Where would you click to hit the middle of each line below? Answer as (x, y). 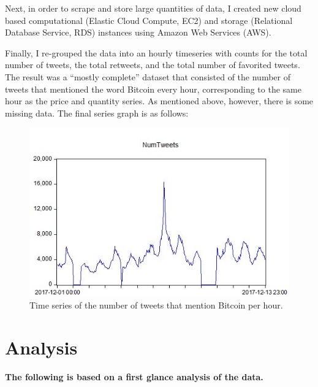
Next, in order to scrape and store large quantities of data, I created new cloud (153, 8)
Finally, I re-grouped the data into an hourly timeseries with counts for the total (156, 52)
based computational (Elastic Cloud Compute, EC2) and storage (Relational (149, 20)
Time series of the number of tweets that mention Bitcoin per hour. (156, 305)
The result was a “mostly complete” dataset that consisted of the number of (148, 76)
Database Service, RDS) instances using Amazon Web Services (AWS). (138, 32)
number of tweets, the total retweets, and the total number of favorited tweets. (153, 65)
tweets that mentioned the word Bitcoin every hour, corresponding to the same (153, 89)
